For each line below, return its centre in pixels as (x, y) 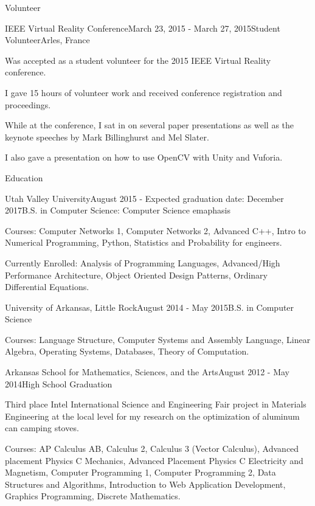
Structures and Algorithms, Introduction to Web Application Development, (145, 484)
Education (24, 177)
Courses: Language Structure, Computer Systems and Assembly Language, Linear (158, 339)
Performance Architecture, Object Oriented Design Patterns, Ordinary (136, 275)
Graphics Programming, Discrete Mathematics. (93, 496)
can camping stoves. (42, 428)
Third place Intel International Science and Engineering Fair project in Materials (156, 404)
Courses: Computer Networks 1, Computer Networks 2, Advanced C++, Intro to (155, 230)
